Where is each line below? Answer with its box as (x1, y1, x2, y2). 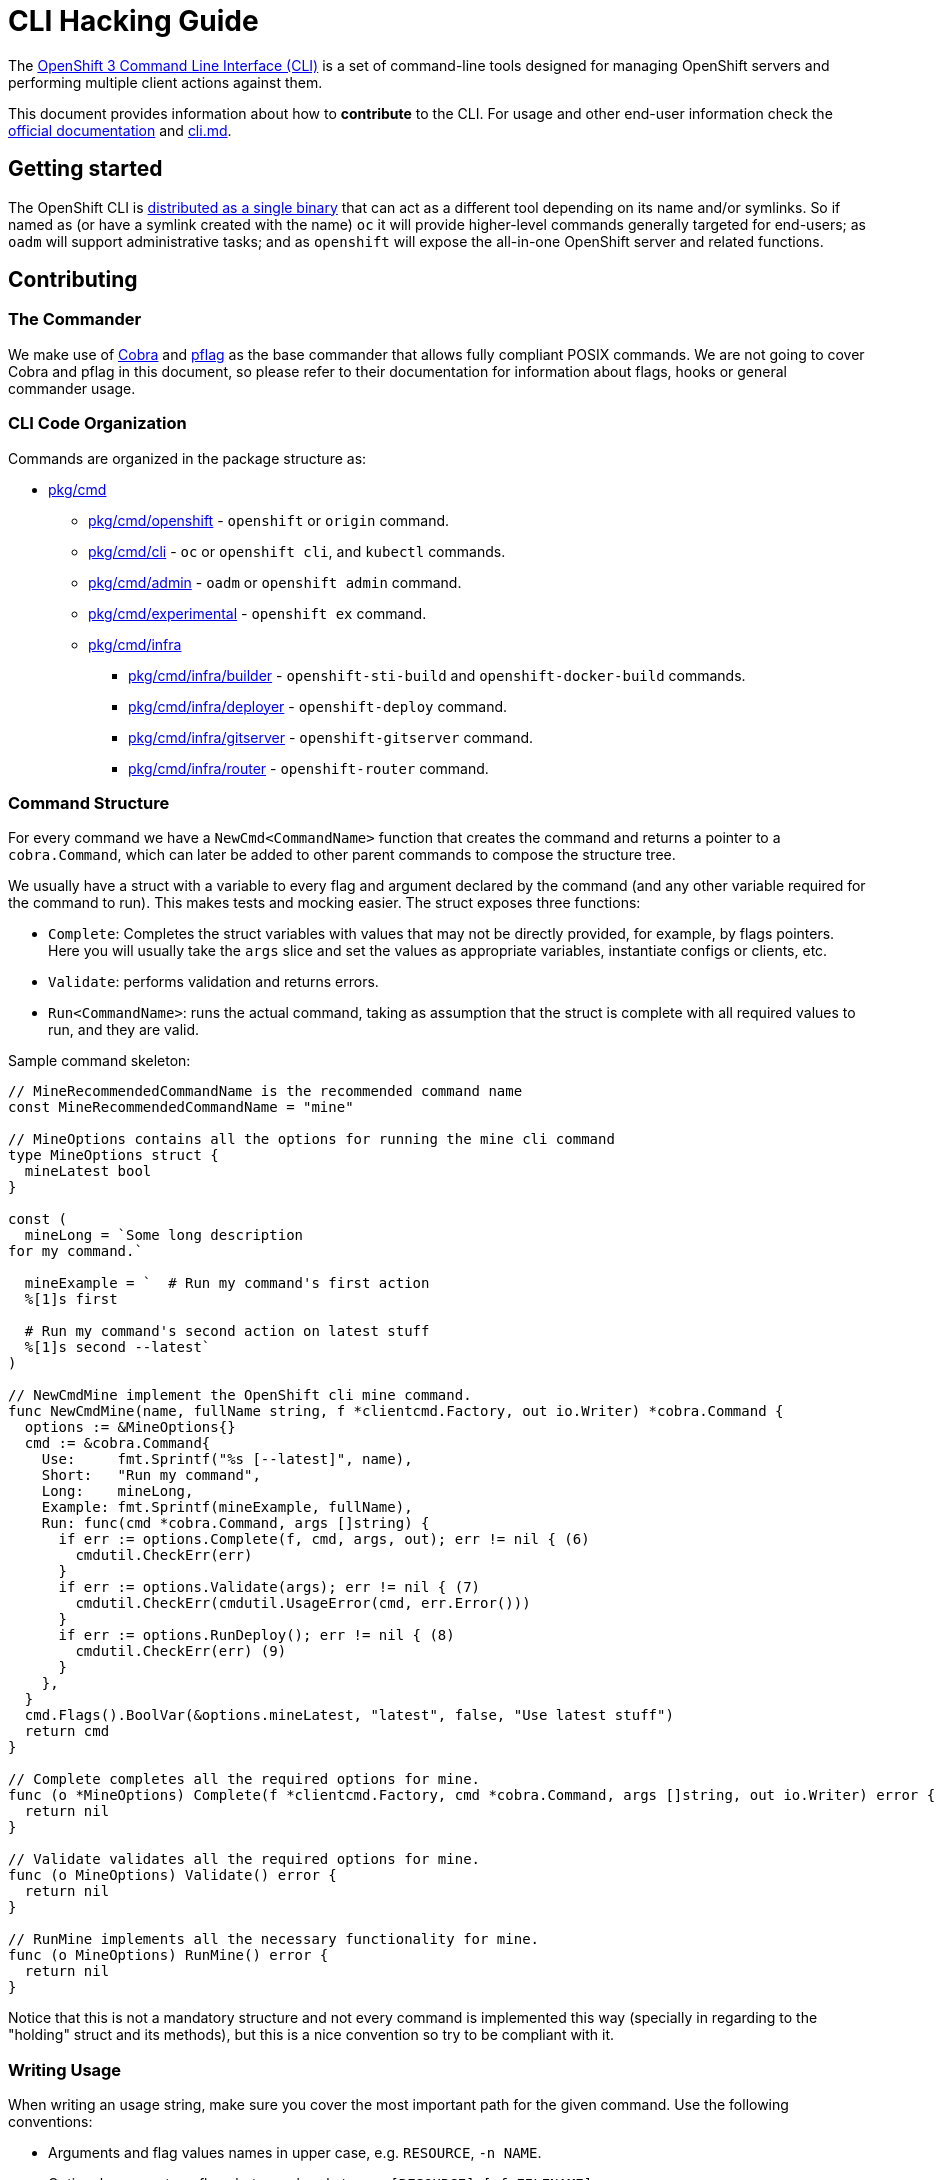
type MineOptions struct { (8, 1147, 219, 1164)
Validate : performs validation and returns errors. (48, 973, 379, 991)
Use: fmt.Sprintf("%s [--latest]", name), (41, 1451, 413, 1468)
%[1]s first (24, 1291, 118, 1308)
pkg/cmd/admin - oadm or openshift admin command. (88, 573, 462, 591)
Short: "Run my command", (41, 1467, 261, 1484)
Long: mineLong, (41, 1483, 194, 1500)
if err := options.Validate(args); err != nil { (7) (58, 1579, 481, 1596)
